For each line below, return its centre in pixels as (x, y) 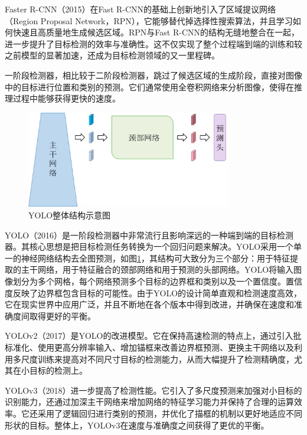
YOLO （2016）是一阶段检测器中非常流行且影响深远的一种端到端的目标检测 (149, 235)
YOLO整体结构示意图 (70, 215)
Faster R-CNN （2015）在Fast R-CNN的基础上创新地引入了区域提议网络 (141, 9)
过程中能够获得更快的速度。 (66, 98)
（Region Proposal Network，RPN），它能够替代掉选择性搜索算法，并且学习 (149, 20)
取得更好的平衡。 (62, 315)
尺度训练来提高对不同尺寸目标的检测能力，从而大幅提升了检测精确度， (157, 359)
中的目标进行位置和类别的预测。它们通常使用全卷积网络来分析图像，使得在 (149, 86)
